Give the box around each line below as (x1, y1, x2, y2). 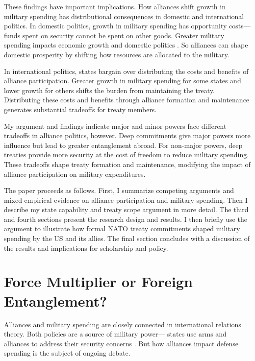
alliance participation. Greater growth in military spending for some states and (4, 75, 241, 86)
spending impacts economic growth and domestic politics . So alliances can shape (4, 40, 248, 50)
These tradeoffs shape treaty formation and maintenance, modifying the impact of (4, 159, 251, 169)
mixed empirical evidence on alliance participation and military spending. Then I (4, 194, 248, 205)
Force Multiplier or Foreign (4, 271, 193, 291)
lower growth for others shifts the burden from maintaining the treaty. (4, 85, 215, 95)
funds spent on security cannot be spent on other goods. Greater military (4, 30, 225, 40)
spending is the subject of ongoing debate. (4, 348, 130, 358)
